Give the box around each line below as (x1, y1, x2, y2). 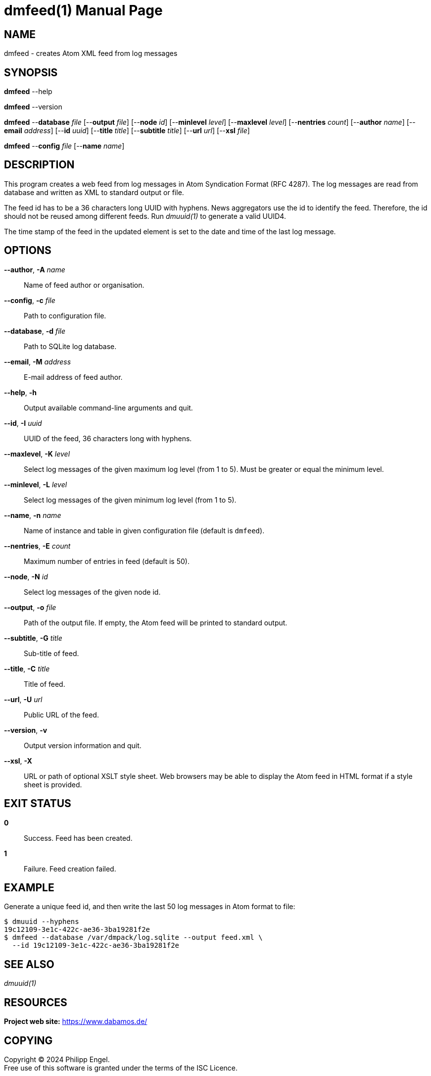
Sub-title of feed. (24, 649, 79, 658)
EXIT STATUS (4, 797, 71, 810)
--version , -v (4, 725, 48, 734)
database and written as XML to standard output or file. (4, 188, 184, 197)
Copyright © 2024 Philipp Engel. (4, 1055, 110, 1064)
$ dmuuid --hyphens (4, 918, 79, 926)
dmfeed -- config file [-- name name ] (4, 142, 125, 151)
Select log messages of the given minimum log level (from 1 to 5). (24, 495, 237, 504)
